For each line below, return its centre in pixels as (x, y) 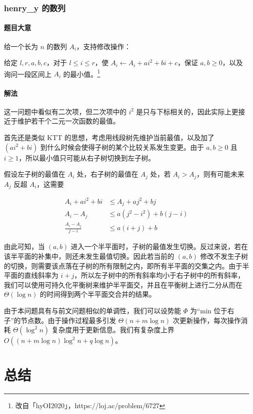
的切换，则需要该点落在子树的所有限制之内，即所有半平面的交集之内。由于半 (126, 265)
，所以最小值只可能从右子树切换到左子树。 (87, 157)
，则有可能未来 (220, 174)
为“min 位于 (209, 311)
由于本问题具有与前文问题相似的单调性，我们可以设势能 (92, 311)
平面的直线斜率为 (31, 275)
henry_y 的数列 (35, 8)
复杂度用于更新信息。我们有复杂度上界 (113, 330)
